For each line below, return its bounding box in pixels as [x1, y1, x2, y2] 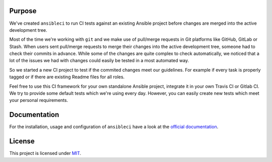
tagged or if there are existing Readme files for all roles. [9, 74, 125, 80]
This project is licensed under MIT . [9, 150, 82, 156]
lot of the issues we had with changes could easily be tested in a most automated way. [9, 58, 189, 64]
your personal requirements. [9, 97, 68, 103]
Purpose [9, 7, 37, 15]
